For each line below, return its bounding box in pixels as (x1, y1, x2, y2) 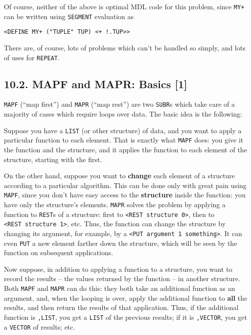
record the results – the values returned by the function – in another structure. (4, 273, 240, 284)
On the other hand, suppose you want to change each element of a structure (4, 170, 235, 181)
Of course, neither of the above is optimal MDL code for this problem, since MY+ (4, 1, 245, 11)
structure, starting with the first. (4, 154, 102, 164)
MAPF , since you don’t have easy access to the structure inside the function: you (4, 190, 246, 200)
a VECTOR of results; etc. (4, 321, 75, 332)
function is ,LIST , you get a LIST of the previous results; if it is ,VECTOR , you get (4, 311, 247, 322)
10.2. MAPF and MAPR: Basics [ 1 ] (4, 76, 187, 91)
